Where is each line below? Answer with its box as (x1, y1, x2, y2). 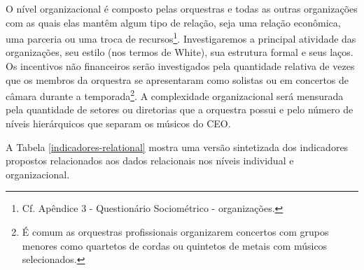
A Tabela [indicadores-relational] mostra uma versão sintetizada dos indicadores (6, 139, 349, 154)
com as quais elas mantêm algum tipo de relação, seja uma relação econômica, (6, 15, 341, 29)
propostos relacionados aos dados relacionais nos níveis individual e (6, 153, 294, 168)
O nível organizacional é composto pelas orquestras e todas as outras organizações (6, 1, 358, 15)
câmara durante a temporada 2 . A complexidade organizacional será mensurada (6, 87, 344, 103)
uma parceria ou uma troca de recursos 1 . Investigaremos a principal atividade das (6, 29, 356, 45)
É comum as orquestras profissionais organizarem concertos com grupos (22, 225, 329, 239)
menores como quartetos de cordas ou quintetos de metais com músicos (22, 238, 328, 253)
